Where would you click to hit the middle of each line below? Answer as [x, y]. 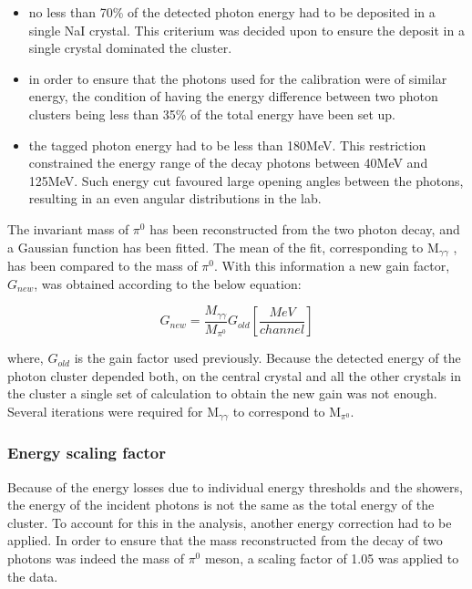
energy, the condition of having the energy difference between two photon [233, 96]
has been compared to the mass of [103, 265]
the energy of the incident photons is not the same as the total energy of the [221, 505]
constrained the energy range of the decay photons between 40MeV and [228, 163]
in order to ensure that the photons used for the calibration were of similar [238, 78]
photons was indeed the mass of [96, 558]
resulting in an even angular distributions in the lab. [175, 198]
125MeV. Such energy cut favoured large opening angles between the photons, [246, 180]
